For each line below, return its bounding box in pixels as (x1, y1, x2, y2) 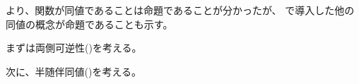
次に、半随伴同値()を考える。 (6, 64, 142, 78)
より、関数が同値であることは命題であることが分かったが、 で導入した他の (6, 3, 355, 17)
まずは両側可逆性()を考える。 (6, 40, 142, 55)
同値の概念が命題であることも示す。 (6, 16, 173, 31)
